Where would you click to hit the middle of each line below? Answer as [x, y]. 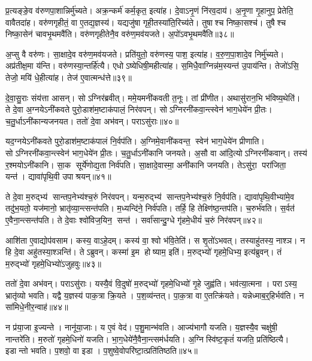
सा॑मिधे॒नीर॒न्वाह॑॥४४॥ [37, 307]
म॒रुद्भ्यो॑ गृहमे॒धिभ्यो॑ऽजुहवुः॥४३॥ [54, 263]
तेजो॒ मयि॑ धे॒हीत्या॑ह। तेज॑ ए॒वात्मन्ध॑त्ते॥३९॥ [69, 77]
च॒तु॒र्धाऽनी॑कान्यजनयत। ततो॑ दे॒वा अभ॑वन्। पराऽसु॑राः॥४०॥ [92, 121]
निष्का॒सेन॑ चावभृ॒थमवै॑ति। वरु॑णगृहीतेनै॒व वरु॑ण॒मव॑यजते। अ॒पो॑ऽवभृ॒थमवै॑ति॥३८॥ [120, 34]
